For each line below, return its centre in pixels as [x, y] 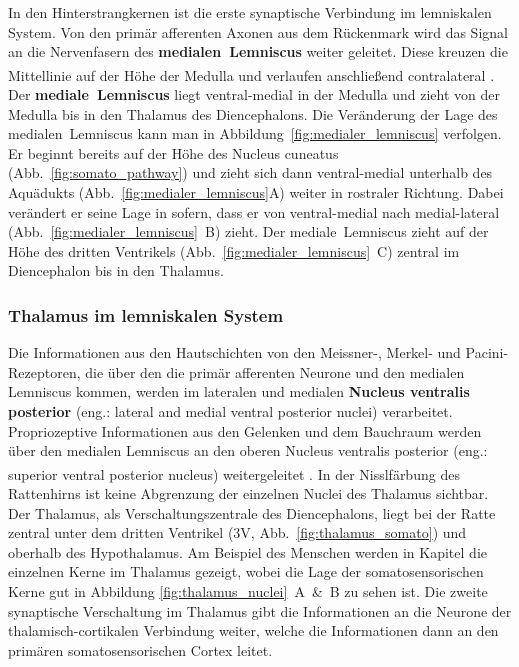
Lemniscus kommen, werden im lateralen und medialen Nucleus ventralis [239, 391]
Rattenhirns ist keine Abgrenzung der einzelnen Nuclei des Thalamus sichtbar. [248, 493]
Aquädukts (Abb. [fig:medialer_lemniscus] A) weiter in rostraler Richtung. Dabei [256, 192]
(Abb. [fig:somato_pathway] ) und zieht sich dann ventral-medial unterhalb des [250, 172]
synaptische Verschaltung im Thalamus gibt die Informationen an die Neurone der [260, 610]
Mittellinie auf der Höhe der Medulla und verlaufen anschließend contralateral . [251, 74]
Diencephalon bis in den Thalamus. [116, 270]
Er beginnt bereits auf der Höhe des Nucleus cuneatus [173, 152]
